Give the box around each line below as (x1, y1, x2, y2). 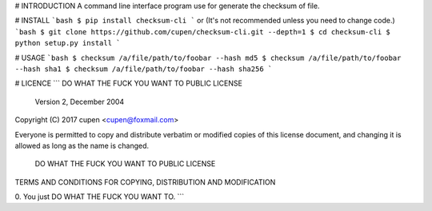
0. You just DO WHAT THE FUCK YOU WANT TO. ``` (14, 192, 185, 201)
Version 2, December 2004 (34, 97, 125, 106)
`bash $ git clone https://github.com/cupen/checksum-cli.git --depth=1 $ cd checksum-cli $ (14, 27, 391, 36)
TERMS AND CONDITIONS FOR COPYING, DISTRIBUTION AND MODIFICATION (14, 177, 276, 187)
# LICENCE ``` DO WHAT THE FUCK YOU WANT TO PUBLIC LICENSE (14, 78, 243, 88)
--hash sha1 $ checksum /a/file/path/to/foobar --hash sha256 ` (14, 64, 273, 74)
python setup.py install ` (14, 38, 121, 48)
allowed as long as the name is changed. (14, 141, 150, 150)
